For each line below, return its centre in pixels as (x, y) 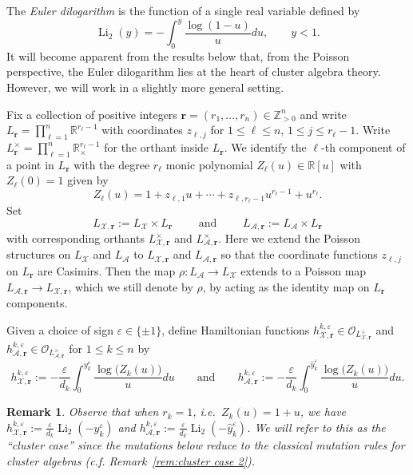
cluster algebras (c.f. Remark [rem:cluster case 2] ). (131, 460)
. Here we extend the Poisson (289, 238)
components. (37, 302)
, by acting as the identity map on (286, 286)
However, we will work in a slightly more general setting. (145, 87)
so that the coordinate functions (299, 254)
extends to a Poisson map (304, 270)
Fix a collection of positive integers (92, 114)
